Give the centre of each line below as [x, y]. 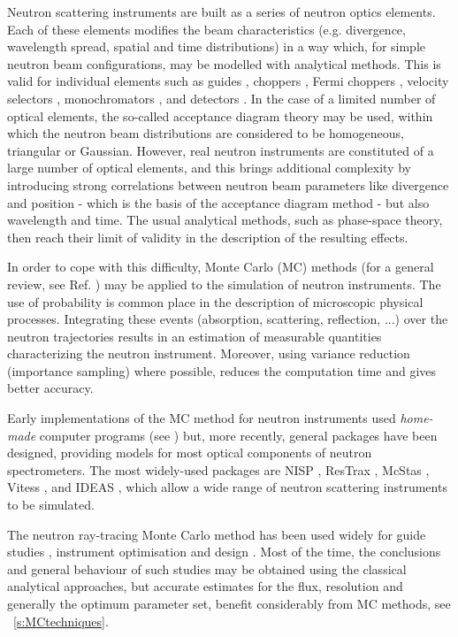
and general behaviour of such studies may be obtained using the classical [207, 568]
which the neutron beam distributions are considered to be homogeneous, [206, 133]
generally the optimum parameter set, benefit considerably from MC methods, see [229, 603]
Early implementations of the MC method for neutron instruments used [202, 418]
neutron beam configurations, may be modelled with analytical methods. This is [224, 63]
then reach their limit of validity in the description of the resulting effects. [208, 237]
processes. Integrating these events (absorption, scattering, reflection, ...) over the [228, 319]
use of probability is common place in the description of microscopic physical [215, 301]
